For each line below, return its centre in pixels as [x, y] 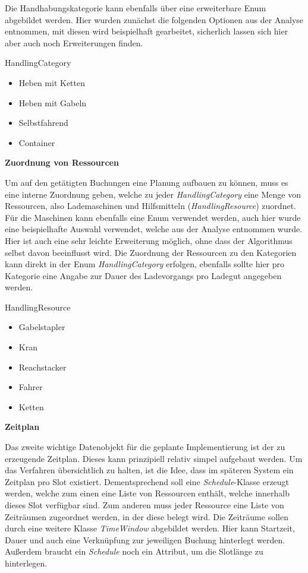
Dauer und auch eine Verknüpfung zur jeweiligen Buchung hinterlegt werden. [145, 539]
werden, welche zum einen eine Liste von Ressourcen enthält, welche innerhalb [147, 493]
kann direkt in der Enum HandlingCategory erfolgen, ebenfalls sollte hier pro [145, 264]
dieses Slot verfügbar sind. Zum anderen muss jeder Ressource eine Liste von [144, 505]
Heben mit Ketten [52, 82]
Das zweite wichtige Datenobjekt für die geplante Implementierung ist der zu [145, 447]
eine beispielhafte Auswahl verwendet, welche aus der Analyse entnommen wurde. [154, 229]
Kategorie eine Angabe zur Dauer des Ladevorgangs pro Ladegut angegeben [143, 275]
